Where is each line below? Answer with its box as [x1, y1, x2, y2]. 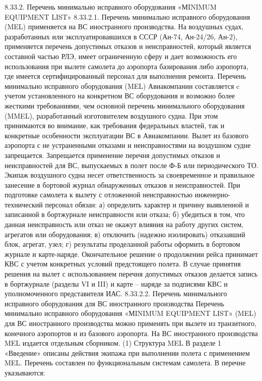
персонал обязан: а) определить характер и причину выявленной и [45, 199, 249, 209]
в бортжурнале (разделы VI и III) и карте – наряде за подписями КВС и [5, 278, 228, 289]
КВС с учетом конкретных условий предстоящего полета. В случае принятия [5, 258, 241, 269]
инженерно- [194, 189, 231, 200]
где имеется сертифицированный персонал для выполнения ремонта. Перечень [5, 71, 246, 81]
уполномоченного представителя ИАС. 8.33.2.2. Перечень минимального [5, 288, 227, 299]
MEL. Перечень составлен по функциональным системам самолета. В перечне [5, 357, 246, 368]
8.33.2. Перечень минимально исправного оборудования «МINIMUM [5, 2, 217, 12]
